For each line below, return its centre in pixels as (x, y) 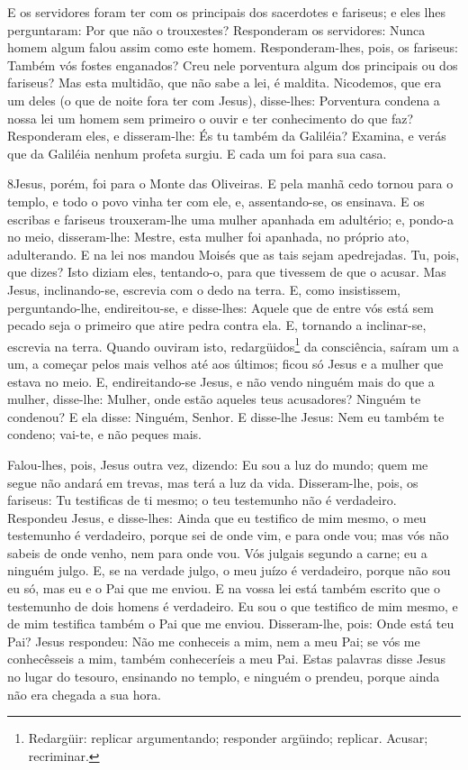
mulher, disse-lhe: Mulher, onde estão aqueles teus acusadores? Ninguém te (214, 399)
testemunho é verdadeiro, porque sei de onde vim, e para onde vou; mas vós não (228, 535)
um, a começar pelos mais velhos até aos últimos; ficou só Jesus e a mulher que (225, 363)
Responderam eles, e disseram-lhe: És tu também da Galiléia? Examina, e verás (227, 136)
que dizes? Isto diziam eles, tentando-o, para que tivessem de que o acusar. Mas (227, 272)
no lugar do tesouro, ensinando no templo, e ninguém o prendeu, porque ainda (224, 677)
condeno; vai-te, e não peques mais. (104, 434)
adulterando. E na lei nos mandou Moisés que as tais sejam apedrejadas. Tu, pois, (234, 254)
